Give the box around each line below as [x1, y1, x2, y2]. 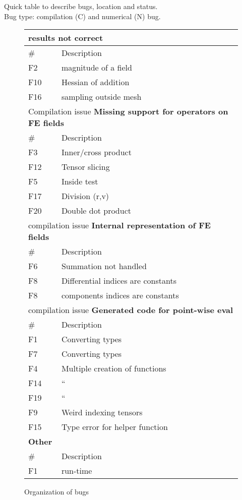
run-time [61, 465, 92, 477]
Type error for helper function [61, 421, 168, 433]
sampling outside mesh [61, 91, 142, 103]
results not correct [28, 32, 103, 44]
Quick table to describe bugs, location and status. [4, 1, 158, 11]
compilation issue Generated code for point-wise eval [28, 304, 233, 316]
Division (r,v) [61, 190, 109, 202]
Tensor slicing [61, 161, 110, 173]
